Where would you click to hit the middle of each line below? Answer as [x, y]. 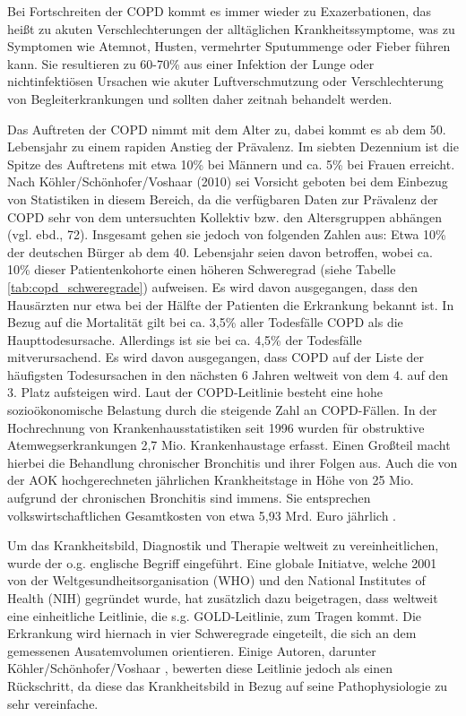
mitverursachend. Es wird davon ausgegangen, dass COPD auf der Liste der [216, 357]
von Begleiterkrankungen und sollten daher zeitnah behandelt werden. [200, 98]
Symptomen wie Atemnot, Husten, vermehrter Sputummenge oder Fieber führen [229, 46]
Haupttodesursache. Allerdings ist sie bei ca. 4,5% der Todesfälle [185, 339]
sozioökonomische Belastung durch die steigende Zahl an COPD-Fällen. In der [222, 410]
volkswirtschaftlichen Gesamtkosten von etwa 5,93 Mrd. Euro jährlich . [202, 515]
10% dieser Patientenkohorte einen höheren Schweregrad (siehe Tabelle [202, 269]
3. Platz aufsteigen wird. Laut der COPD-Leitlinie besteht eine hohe [195, 392]
